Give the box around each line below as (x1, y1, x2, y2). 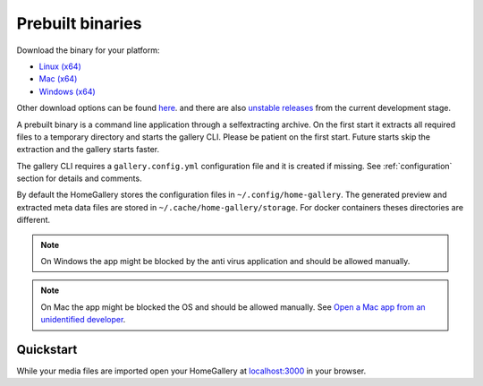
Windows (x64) (38, 86, 96, 97)
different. (16, 215, 51, 226)
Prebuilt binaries (16, 13, 142, 33)
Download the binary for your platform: (16, 45, 160, 56)
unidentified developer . (40, 314, 126, 325)
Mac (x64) (38, 73, 78, 84)
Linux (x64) (38, 61, 82, 72)
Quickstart (16, 342, 78, 357)
